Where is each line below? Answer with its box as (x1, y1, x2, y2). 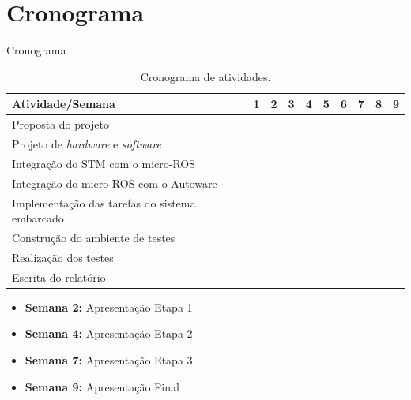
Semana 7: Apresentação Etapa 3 (25, 351, 193, 368)
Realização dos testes (12, 249, 114, 265)
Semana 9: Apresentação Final (25, 378, 179, 394)
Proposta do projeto (12, 116, 109, 133)
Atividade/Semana (12, 95, 115, 112)
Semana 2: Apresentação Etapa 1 (25, 298, 193, 315)
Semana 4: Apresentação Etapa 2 (25, 325, 193, 342)
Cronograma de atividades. (140, 68, 271, 84)
